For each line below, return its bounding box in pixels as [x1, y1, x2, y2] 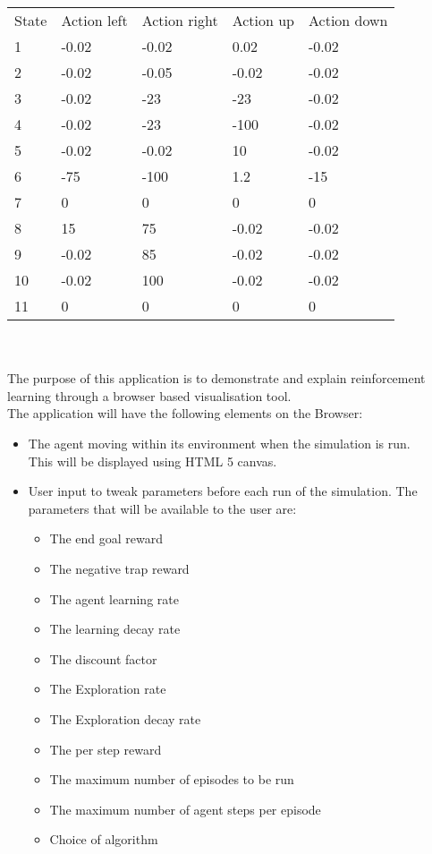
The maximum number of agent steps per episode [49, 799, 321, 818]
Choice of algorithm [49, 830, 158, 849]
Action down [309, 10, 388, 30]
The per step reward [49, 739, 162, 758]
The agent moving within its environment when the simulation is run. [28, 433, 411, 452]
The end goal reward [49, 529, 164, 548]
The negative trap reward [49, 559, 190, 577]
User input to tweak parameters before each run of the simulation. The [28, 482, 418, 500]
